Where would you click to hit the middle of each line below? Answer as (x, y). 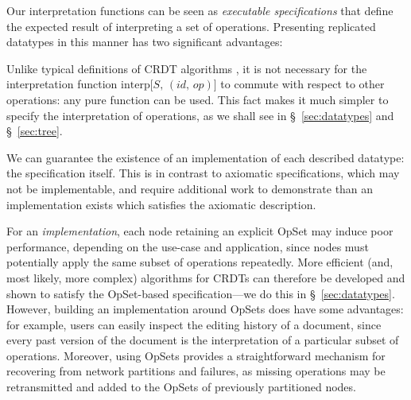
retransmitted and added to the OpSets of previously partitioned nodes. (181, 387)
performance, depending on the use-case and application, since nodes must (188, 246)
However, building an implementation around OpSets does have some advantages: (205, 309)
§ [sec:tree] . (35, 131)
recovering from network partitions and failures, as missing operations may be (196, 371)
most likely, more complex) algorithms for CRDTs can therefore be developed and (206, 277)
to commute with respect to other (302, 84)
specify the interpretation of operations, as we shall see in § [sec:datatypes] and (200, 115)
